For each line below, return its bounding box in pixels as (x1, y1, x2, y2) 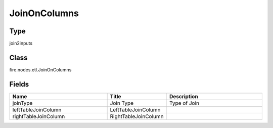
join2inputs (9, 40, 33, 47)
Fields (9, 80, 29, 89)
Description (169, 93, 198, 100)
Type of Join (169, 99, 200, 106)
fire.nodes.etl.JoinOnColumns (9, 66, 72, 73)
